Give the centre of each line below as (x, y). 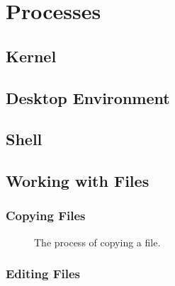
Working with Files (78, 181)
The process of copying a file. (97, 242)
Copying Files (46, 216)
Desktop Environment (88, 97)
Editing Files (43, 274)
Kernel (31, 56)
